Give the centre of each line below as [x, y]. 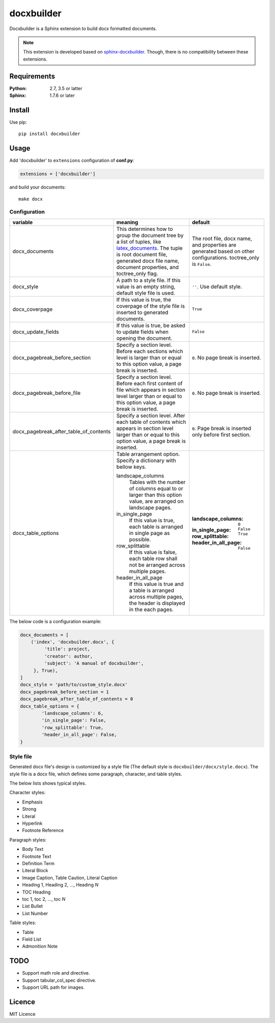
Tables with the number [157, 482]
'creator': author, [68, 656]
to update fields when [143, 332]
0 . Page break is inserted [222, 428]
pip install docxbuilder [49, 134]
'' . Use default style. [217, 286]
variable [23, 222]
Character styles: [28, 793]
